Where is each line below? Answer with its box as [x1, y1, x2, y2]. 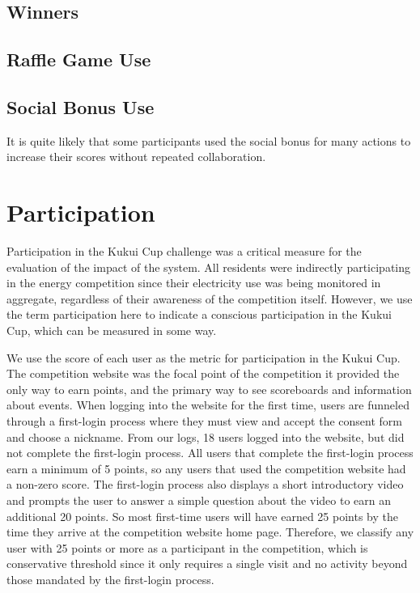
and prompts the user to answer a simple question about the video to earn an [6, 491, 391, 508]
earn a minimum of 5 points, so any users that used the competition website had [6, 460, 406, 477]
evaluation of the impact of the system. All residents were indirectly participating [6, 258, 411, 275]
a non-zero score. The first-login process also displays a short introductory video [6, 476, 404, 493]
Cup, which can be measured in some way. [6, 322, 217, 339]
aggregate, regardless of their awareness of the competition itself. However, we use [6, 290, 413, 307]
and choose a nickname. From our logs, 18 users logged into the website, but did [6, 428, 405, 445]
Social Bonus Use [6, 94, 155, 119]
